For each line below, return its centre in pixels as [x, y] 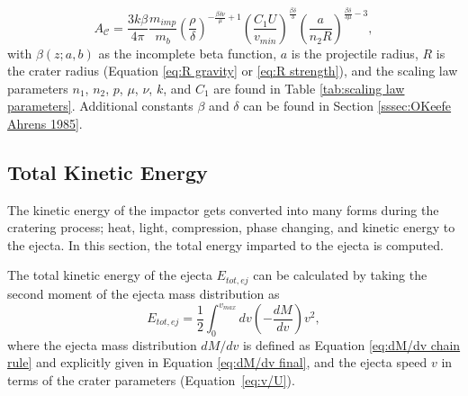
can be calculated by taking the [340, 275]
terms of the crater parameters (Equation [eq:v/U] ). [151, 380]
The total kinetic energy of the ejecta [110, 275]
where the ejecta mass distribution [102, 344]
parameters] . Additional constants [100, 106]
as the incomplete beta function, [188, 53]
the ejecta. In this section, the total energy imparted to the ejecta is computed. [225, 244]
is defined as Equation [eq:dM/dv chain [351, 344]
